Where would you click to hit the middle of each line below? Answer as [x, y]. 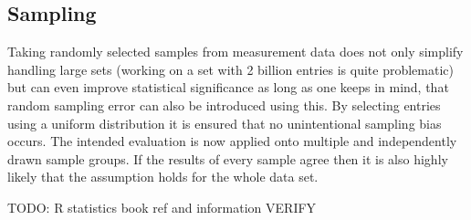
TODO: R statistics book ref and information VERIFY [162, 207]
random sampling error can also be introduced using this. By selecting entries [224, 105]
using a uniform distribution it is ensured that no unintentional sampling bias [225, 123]
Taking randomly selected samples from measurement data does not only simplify [235, 52]
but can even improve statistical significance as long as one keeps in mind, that [228, 87]
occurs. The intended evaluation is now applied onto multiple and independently [232, 141]
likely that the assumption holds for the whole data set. [163, 177]
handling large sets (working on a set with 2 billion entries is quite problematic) [230, 69]
